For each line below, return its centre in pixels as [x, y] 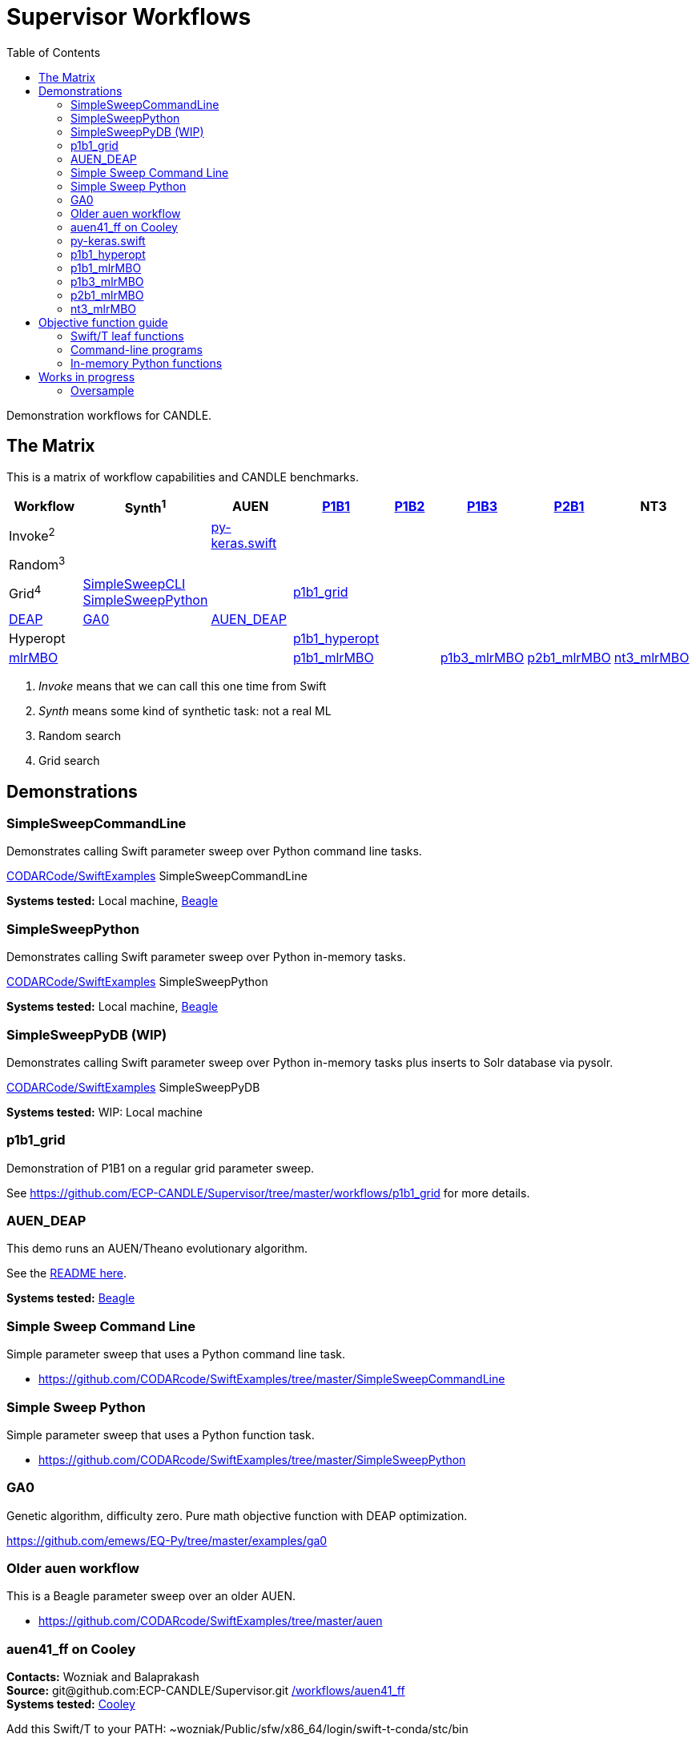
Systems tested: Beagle [71, 1298]
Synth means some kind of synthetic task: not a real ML [185, 711]
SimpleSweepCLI [134, 584]
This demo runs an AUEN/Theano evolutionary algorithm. [157, 1249]
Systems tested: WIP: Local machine [105, 1112]
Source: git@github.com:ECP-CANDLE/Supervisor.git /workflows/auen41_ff [206, 1691]
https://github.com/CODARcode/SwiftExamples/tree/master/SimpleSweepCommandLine [272, 1379]
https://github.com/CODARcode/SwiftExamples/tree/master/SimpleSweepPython [252, 1459]
